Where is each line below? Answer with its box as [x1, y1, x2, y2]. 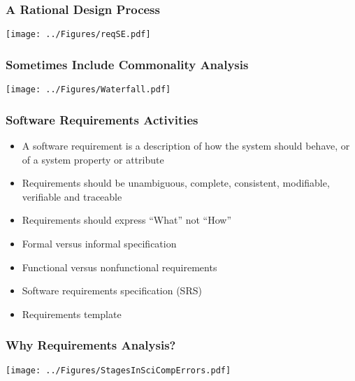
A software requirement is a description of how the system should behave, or [22, 138, 350, 152]
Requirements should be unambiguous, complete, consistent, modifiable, [22, 175, 330, 190]
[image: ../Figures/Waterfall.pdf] [6, 85, 171, 95]
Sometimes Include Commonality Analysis [6, 55, 249, 73]
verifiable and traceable [22, 189, 122, 203]
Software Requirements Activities [6, 110, 198, 128]
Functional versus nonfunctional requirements [22, 259, 217, 274]
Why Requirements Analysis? [6, 336, 176, 354]
